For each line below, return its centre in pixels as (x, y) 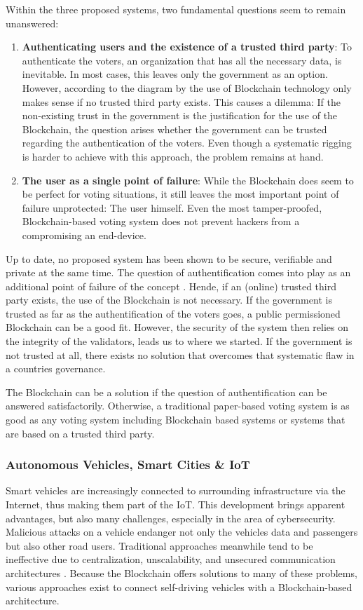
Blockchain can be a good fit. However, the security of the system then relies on (177, 327)
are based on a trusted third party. (80, 433)
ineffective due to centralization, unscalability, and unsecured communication (171, 559)
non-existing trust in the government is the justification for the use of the (180, 115)
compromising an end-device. (84, 235)
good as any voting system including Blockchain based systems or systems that (176, 420)
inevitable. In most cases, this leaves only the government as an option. (175, 74)
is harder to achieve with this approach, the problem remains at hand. (173, 156)
